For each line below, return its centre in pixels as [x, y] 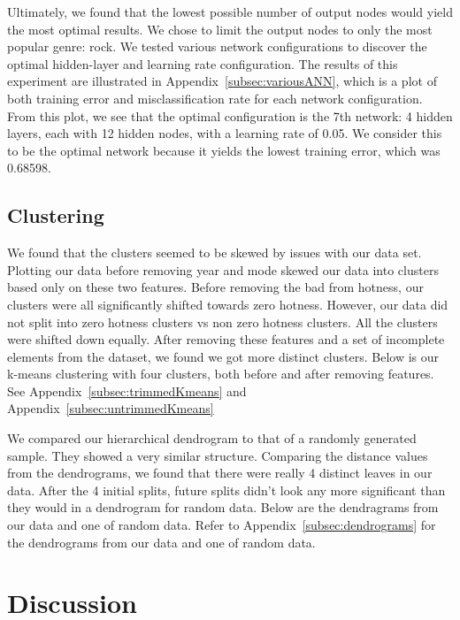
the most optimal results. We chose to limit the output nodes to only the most [220, 29]
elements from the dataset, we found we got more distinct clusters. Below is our [223, 356]
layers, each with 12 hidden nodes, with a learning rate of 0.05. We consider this [225, 133]
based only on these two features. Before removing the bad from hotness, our [215, 287]
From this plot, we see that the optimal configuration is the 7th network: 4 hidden [230, 115]
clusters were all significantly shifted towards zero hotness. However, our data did [228, 304]
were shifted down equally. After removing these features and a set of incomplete [226, 339]
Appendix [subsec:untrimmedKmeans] [111, 408]
